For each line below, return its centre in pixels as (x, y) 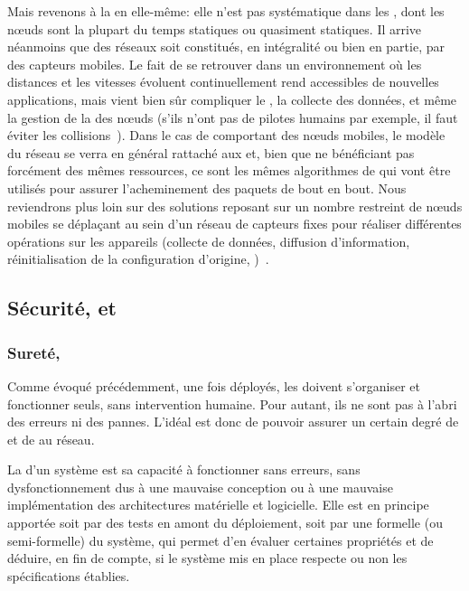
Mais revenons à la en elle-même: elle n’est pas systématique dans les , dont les (226, 11)
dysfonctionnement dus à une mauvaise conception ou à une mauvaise (200, 487)
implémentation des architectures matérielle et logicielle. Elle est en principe (218, 505)
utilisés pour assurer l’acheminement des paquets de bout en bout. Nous (207, 188)
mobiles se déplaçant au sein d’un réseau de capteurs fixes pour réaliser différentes (234, 224)
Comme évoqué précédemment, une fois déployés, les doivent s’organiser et (214, 385)
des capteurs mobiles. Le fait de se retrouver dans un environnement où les (215, 64)
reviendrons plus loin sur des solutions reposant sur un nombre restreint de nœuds (235, 206)
